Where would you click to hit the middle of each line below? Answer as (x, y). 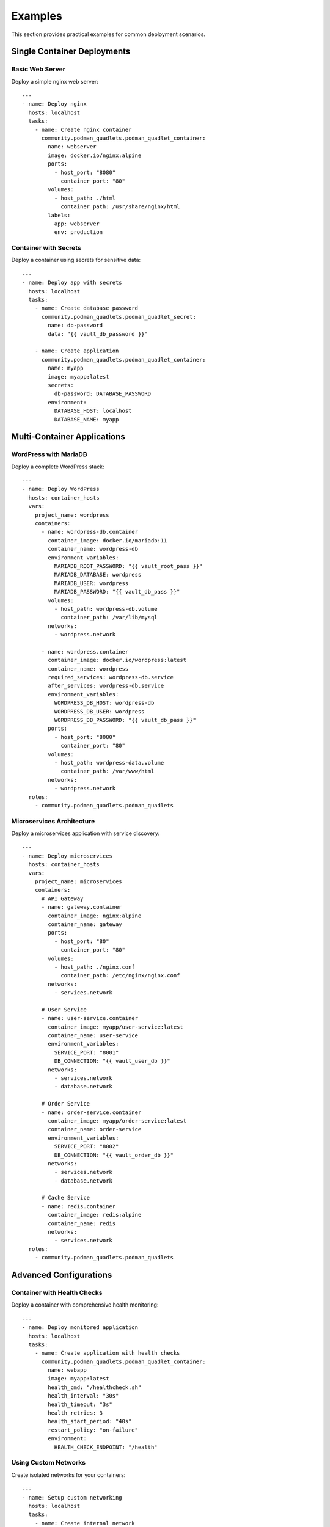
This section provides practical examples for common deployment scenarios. (108, 34)
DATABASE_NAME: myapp (86, 419)
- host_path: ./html (85, 198)
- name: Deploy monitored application (80, 1328)
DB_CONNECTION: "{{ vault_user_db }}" (112, 1061)
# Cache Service (66, 1198)
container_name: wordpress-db (93, 549)
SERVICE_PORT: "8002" (86, 1146)
